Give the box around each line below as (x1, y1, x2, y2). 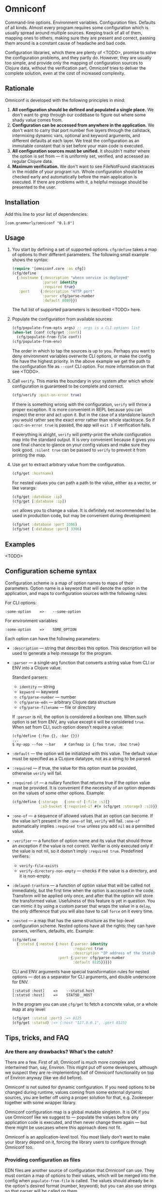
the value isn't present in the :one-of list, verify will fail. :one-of (12, 818, 140, 824)
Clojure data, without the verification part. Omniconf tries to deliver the (5, 65, 146, 71)
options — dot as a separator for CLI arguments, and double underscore (12, 974, 156, 980)
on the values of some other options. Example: (12, 790, 105, 796)
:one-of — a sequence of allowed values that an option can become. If (12, 813, 153, 819)
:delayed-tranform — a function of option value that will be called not (12, 882, 151, 888)
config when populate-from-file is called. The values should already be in (5, 1178, 154, 1184)
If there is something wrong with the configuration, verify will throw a (12, 401, 151, 407)
